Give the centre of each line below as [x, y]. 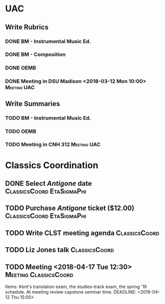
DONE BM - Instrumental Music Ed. [48, 41]
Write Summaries [33, 103]
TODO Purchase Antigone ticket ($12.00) [70, 208]
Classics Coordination [52, 165]
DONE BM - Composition [35, 54]
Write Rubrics [27, 27]
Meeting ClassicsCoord [39, 275]
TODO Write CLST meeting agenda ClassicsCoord [82, 233]
